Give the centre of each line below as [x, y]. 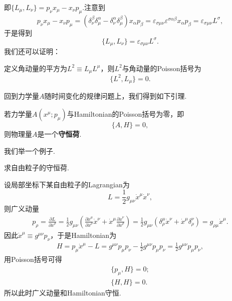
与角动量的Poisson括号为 [162, 68]
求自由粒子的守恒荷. [37, 168]
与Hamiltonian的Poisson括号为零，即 [126, 113]
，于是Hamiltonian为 [83, 235]
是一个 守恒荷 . [59, 133]
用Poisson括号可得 [33, 259]
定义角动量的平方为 [36, 68]
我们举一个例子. [30, 150]
